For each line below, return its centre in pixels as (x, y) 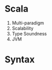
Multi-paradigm (28, 23)
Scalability (22, 28)
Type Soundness (29, 33)
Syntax (20, 60)
